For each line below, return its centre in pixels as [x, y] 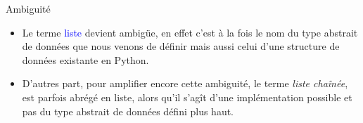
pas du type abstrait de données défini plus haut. [128, 111]
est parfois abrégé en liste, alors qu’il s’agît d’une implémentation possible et [187, 97]
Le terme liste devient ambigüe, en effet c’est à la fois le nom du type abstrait [190, 32]
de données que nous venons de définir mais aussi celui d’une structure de [181, 46]
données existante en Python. [85, 59]
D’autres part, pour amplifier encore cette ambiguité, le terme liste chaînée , [185, 83]
